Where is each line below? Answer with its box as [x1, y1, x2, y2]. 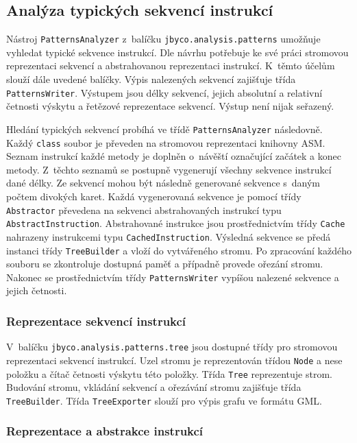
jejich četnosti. [6, 283, 67, 298]
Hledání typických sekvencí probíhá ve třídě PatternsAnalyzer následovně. [6, 121, 323, 136]
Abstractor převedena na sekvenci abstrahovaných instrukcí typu [6, 202, 282, 217]
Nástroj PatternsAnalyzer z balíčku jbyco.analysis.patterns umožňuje [6, 32, 321, 46]
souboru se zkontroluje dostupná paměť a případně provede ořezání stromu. [6, 256, 323, 271]
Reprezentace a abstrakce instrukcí [6, 422, 204, 440]
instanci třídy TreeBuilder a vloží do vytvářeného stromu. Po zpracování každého [6, 243, 352, 257]
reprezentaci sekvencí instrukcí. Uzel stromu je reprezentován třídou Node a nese [6, 352, 343, 367]
